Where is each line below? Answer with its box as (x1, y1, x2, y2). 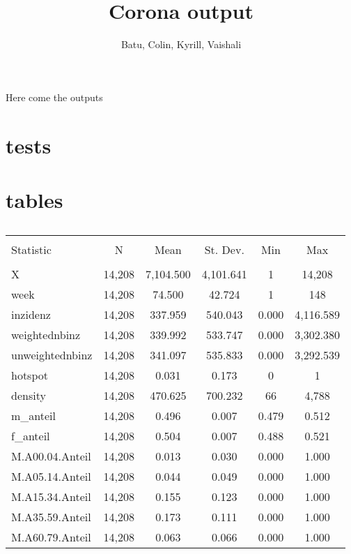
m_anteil (11, 407, 56, 424)
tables (6, 185, 63, 214)
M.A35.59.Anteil (11, 508, 91, 525)
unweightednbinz (11, 346, 93, 363)
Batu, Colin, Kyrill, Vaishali (120, 37, 242, 52)
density (11, 387, 46, 403)
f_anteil (11, 427, 50, 444)
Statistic (11, 241, 52, 257)
